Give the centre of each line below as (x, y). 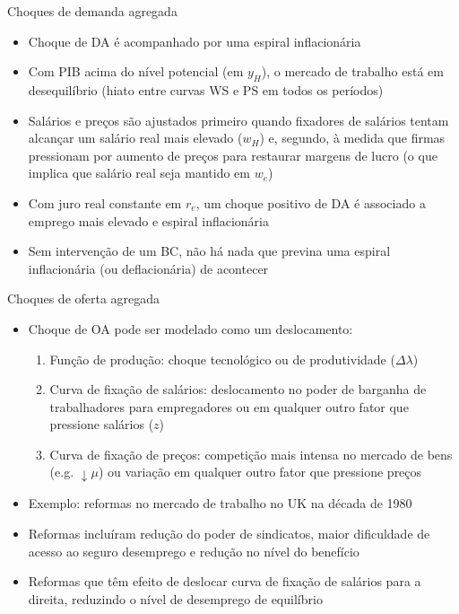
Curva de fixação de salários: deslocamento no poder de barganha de (238, 389)
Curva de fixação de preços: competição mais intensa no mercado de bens (251, 454)
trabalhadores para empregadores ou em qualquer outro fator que (229, 406)
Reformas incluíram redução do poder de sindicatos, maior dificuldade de (229, 533)
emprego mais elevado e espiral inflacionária (148, 220)
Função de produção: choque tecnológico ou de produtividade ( (222, 359)
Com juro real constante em (105, 202)
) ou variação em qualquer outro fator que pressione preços (260, 472)
